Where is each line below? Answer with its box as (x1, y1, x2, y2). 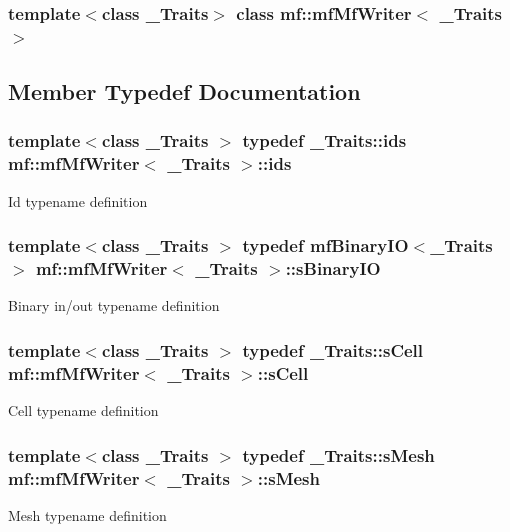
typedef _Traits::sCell (242, 337, 424, 362)
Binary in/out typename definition (8, 295, 220, 316)
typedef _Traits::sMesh (242, 442, 435, 467)
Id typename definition (8, 190, 148, 211)
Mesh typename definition (8, 504, 167, 525)
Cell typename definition (8, 400, 159, 421)
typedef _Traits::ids (242, 128, 407, 153)
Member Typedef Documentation (8, 76, 361, 107)
